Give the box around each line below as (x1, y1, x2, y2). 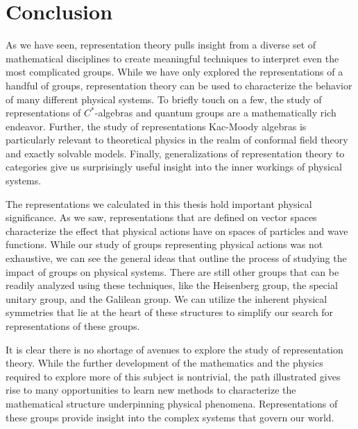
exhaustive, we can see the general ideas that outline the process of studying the (6, 251, 347, 265)
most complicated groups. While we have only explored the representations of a (6, 64, 343, 79)
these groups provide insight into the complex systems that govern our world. (6, 410, 334, 424)
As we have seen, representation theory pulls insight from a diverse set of (6, 37, 316, 52)
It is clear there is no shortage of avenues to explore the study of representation (6, 342, 343, 356)
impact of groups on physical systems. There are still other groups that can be (6, 264, 339, 279)
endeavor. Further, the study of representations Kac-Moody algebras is (6, 119, 307, 133)
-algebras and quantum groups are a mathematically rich (94, 105, 336, 120)
